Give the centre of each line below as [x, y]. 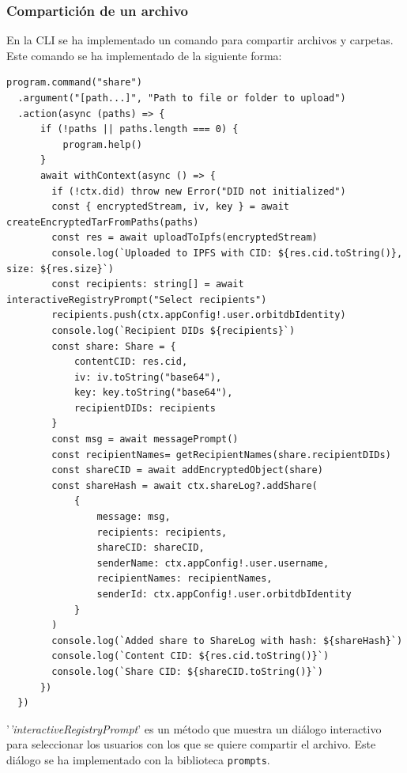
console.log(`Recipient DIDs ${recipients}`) [173, 330]
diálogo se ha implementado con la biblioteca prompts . [138, 759]
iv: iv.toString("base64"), [148, 377]
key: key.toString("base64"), [153, 393]
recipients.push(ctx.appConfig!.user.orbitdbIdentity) [199, 315]
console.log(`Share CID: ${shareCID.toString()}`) [187, 671]
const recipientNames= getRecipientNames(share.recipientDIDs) [221, 455]
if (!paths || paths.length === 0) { [139, 129]
